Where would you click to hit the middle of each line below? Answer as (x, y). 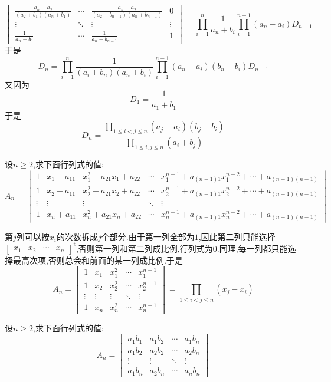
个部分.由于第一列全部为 (148, 236)
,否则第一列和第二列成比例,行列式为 (144, 248)
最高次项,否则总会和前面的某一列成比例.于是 (98, 260)
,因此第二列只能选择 (237, 236)
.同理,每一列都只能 (252, 248)
